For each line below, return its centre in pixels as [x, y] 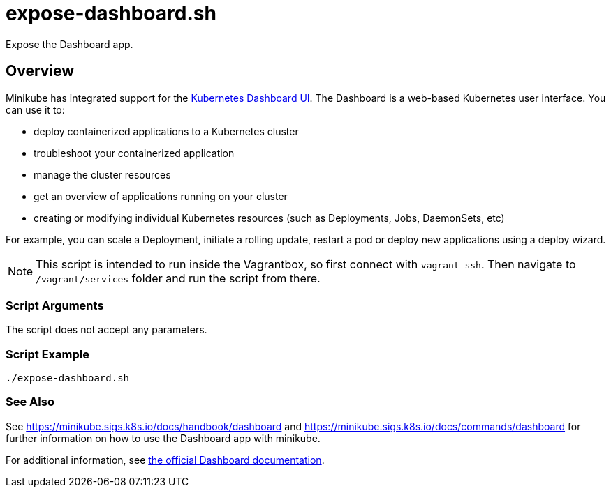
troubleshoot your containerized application [134, 153]
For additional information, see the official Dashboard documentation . [165, 460]
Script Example [47, 354]
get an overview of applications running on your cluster [161, 196]
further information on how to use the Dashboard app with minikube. [163, 438]
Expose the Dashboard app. [69, 44]
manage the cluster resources [102, 174]
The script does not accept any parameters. [106, 330]
